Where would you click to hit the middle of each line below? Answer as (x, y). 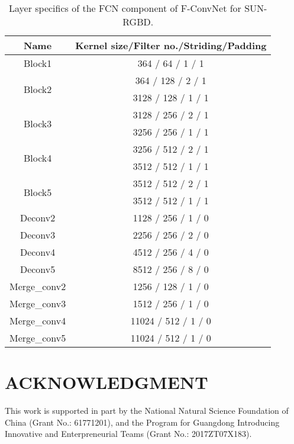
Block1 (38, 63)
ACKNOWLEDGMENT (106, 382)
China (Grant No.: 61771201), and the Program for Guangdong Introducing (142, 422)
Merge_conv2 (38, 286)
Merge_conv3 (38, 303)
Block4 (38, 157)
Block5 (38, 192)
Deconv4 (38, 252)
